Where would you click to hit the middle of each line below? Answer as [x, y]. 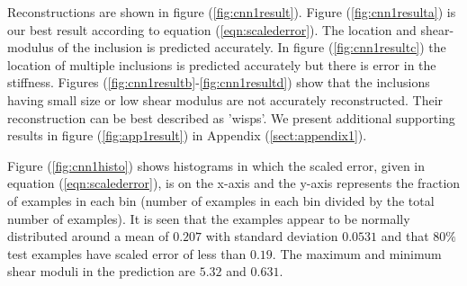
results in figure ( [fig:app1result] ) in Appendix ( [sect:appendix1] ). [187, 135]
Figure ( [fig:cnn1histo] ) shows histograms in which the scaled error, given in [216, 165]
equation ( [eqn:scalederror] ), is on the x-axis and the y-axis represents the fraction [234, 183]
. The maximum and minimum [357, 253]
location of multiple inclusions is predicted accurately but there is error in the [222, 64]
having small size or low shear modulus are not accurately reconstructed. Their [225, 99]
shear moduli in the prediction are [102, 271]
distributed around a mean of [88, 236]
